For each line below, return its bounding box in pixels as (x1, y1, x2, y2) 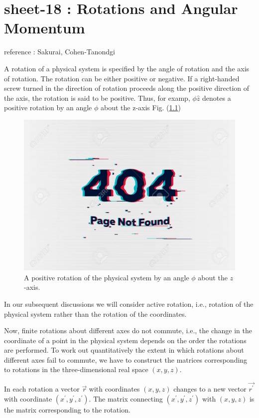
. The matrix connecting (89, 393, 163, 404)
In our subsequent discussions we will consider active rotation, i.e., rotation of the (4, 298, 254, 309)
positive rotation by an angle (4, 102, 92, 113)
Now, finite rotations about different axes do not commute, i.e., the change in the (4, 325, 252, 336)
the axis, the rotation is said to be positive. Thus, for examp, (4, 92, 190, 103)
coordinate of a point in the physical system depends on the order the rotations (4, 335, 247, 345)
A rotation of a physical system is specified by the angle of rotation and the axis (4, 63, 250, 73)
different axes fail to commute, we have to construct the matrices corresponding (4, 354, 248, 365)
